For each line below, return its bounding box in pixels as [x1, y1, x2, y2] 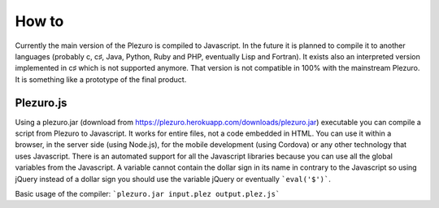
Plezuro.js [15, 96, 67, 110]
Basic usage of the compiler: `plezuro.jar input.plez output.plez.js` [15, 188, 280, 198]
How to [15, 12, 64, 30]
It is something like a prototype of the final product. [15, 74, 187, 84]
